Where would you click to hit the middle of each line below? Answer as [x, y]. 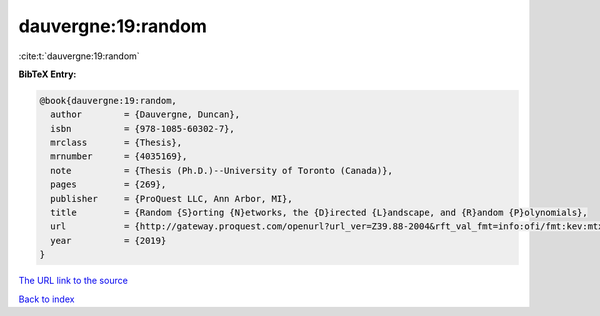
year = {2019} [108, 240]
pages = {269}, [108, 184]
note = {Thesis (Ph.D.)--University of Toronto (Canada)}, [222, 170]
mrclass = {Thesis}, [116, 143]
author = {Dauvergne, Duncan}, [145, 114]
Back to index [46, 299]
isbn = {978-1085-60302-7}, [142, 128]
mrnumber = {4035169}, [119, 156]
